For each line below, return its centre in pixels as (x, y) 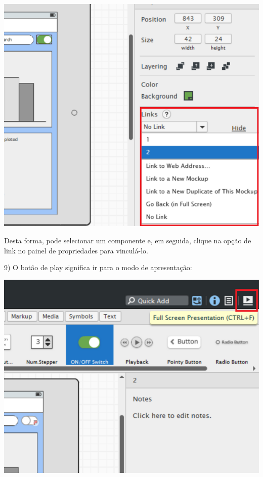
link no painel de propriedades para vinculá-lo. (76, 250)
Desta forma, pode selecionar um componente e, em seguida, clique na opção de (128, 240)
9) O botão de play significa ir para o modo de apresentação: (98, 267)
